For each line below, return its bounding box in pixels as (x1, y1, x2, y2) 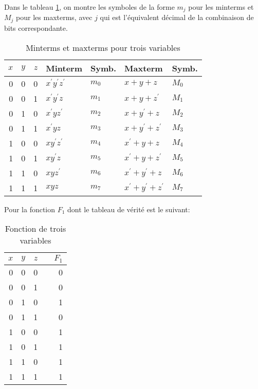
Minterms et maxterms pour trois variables (26, 41, 180, 53)
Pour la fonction (4, 203, 56, 214)
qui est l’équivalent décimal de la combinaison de (100, 12, 254, 23)
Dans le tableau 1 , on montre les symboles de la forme (4, 2, 175, 12)
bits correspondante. (4, 22, 68, 33)
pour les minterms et (188, 2, 254, 12)
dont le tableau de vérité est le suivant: (67, 203, 190, 214)
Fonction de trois (5, 223, 66, 235)
